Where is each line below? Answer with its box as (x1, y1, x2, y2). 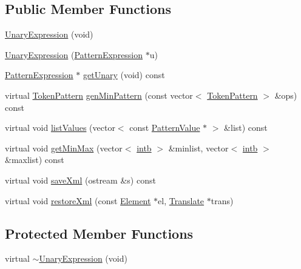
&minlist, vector (168, 141, 229, 154)
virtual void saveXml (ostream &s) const (5, 173, 156, 186)
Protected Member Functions (5, 224, 194, 242)
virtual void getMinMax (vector (5, 141, 123, 154)
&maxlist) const (5, 153, 64, 166)
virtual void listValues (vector (5, 121, 115, 134)
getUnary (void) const (83, 68, 165, 81)
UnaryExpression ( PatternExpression (5, 48, 143, 61)
